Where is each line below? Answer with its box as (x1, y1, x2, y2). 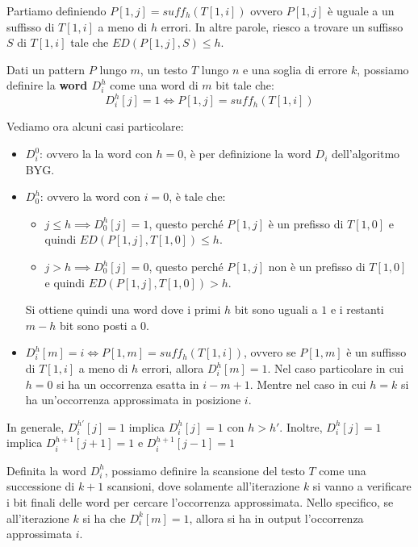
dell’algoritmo (332, 145, 400, 162)
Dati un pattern (6, 61, 86, 77)
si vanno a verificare (312, 478, 412, 495)
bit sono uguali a (234, 301, 318, 318)
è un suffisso (346, 344, 407, 361)
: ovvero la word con (40, 188, 140, 205)
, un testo (140, 61, 188, 77)
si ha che (82, 509, 126, 526)
